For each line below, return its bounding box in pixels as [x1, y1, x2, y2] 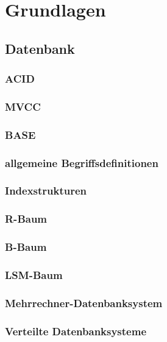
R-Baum [5, 211, 48, 226]
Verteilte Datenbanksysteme [5, 323, 147, 338]
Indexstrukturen [5, 183, 87, 198]
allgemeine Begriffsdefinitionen [5, 155, 158, 170]
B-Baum [5, 239, 47, 255]
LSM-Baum [5, 267, 63, 282]
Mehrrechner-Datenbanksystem [5, 295, 163, 310]
